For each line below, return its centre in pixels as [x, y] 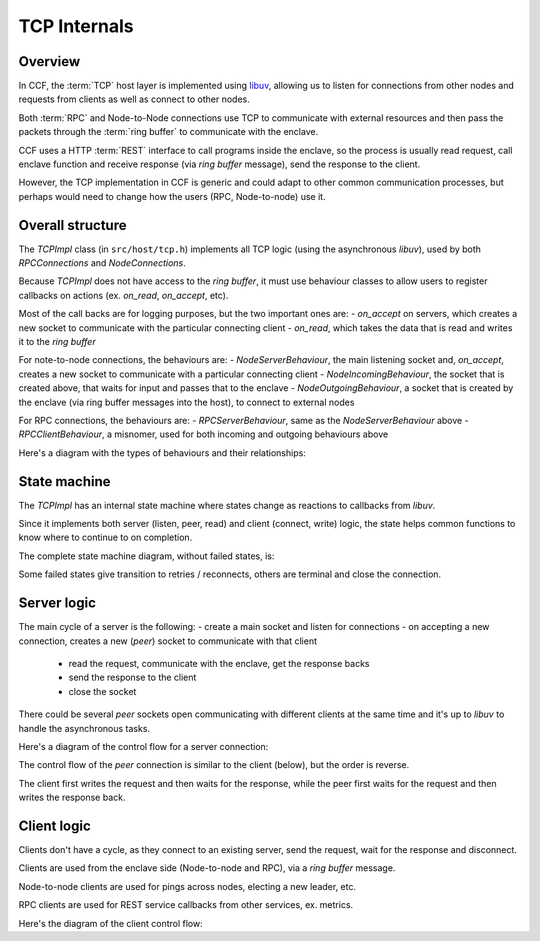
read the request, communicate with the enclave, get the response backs [219, 663]
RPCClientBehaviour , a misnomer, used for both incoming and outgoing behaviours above [203, 434]
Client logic [55, 825]
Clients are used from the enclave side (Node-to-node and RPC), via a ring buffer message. [207, 868]
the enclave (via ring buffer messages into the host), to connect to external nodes [186, 402]
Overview [49, 61]
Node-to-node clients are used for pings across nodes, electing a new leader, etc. [187, 886]
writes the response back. [72, 797]
